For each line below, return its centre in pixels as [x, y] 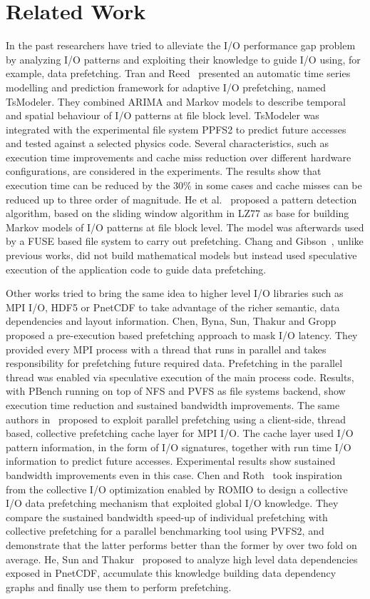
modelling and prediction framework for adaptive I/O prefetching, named [166, 87]
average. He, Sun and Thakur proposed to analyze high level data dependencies [182, 559]
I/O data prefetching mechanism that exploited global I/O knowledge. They [172, 503]
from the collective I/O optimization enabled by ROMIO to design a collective [177, 489]
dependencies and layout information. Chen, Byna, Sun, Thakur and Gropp [171, 321]
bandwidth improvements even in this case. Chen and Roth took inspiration [174, 474]
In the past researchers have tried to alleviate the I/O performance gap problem [181, 45]
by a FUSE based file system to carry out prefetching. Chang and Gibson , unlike [185, 241]
